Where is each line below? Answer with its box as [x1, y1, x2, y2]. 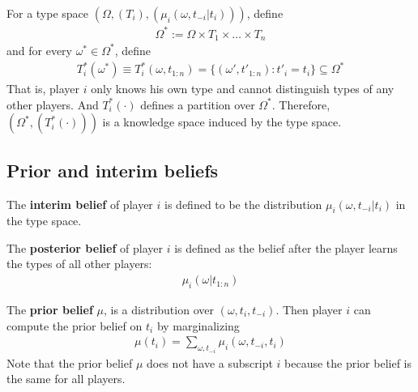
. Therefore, [271, 96, 331, 113]
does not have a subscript [147, 354, 273, 371]
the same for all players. [6, 370, 126, 387]
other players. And [6, 96, 99, 113]
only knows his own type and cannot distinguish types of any [91, 80, 395, 97]
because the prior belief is [284, 354, 412, 371]
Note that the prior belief [6, 354, 133, 371]
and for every [6, 41, 72, 58]
